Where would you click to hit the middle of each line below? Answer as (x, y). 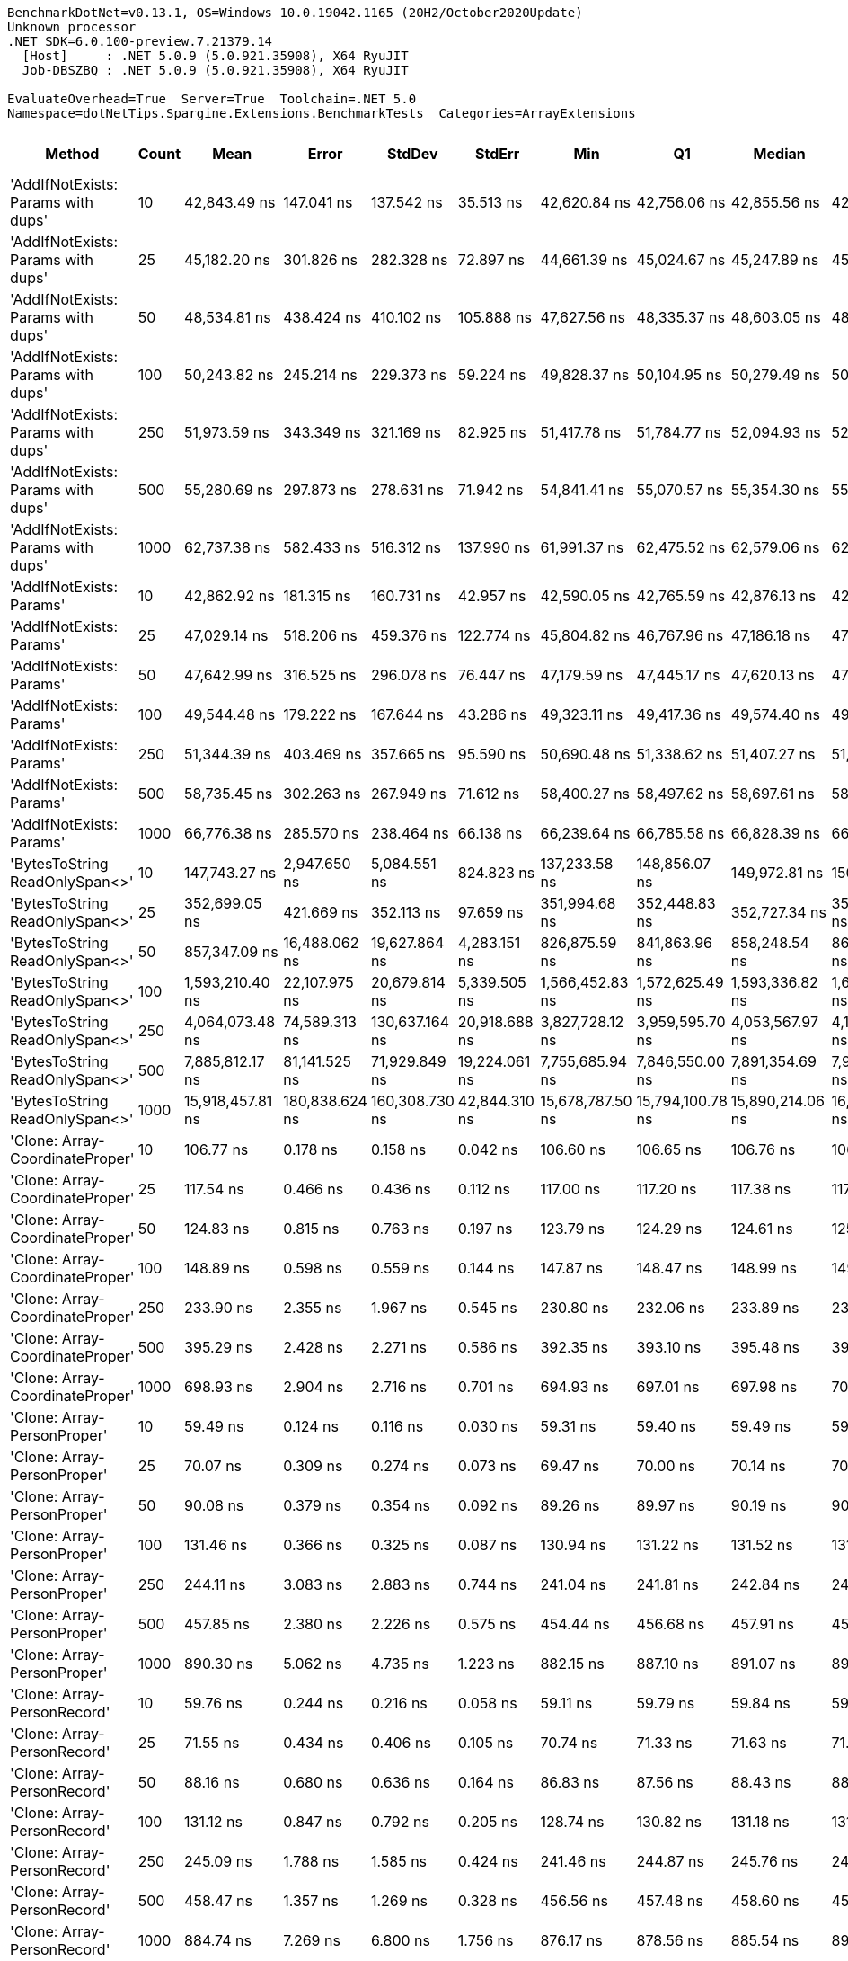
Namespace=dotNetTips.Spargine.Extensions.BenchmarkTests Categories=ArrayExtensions (322, 113)
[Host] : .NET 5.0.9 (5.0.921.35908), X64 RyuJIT (215, 56)
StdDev (413, 154)
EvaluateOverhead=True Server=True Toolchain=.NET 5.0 (212, 99)
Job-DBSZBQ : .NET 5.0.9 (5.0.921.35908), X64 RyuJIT (215, 70)
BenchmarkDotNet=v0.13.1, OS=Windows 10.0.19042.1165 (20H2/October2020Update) (295, 13)
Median (779, 154)
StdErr (498, 154)
